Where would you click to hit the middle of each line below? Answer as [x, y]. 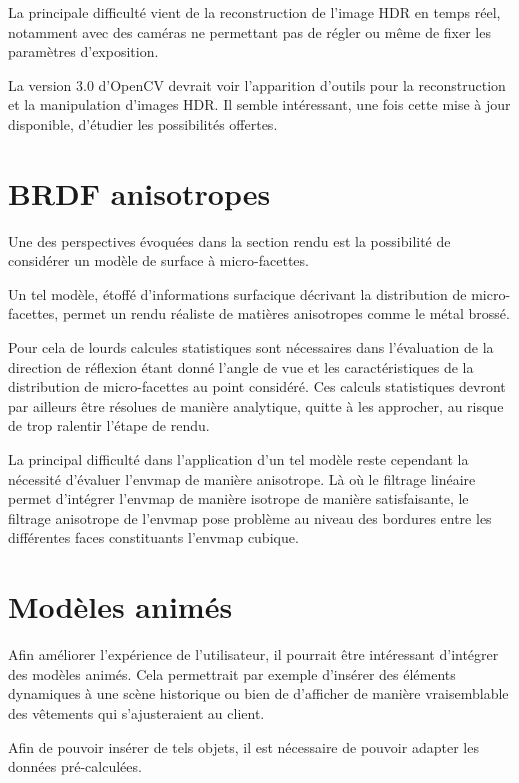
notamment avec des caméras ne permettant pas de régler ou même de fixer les [249, 31]
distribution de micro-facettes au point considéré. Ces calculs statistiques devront [257, 386]
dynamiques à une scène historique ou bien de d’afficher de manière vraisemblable [258, 693]
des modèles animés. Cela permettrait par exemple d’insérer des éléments [232, 673]
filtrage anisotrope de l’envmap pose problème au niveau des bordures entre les [250, 517]
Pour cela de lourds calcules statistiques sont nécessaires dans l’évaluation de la [251, 347]
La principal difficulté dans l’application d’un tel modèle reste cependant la [238, 459]
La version [40, 84]
